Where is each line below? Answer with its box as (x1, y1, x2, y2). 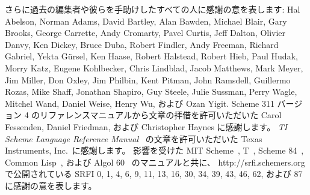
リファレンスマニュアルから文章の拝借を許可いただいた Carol (40, 109, 282, 121)
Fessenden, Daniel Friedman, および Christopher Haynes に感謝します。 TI (5, 120, 288, 133)
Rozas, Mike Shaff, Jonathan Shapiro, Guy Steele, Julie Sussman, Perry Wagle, (5, 85, 297, 98)
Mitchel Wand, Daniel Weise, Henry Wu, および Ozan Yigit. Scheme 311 (5, 97, 274, 109)
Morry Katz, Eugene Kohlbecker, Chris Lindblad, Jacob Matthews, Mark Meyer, (5, 61, 303, 74)
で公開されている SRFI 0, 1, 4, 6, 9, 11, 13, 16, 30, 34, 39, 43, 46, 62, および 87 (5, 167, 303, 180)
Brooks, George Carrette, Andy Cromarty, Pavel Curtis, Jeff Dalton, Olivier (5, 26, 286, 39)
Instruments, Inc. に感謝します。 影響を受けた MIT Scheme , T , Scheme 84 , (5, 144, 304, 157)
